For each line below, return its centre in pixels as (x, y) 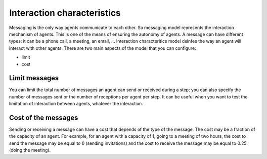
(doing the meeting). (30, 150)
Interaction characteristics (65, 13)
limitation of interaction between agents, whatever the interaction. (76, 104)
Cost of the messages (44, 118)
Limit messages (34, 78)
